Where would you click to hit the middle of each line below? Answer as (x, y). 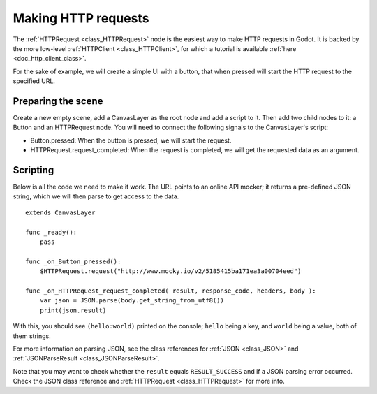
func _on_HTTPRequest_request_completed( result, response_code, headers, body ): (171, 291)
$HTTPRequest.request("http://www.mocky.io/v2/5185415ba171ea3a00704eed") (170, 271)
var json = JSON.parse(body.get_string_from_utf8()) (132, 301)
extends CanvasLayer (60, 212)
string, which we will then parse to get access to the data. (96, 196)
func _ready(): (51, 232)
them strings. (32, 336)
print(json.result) (73, 310)
